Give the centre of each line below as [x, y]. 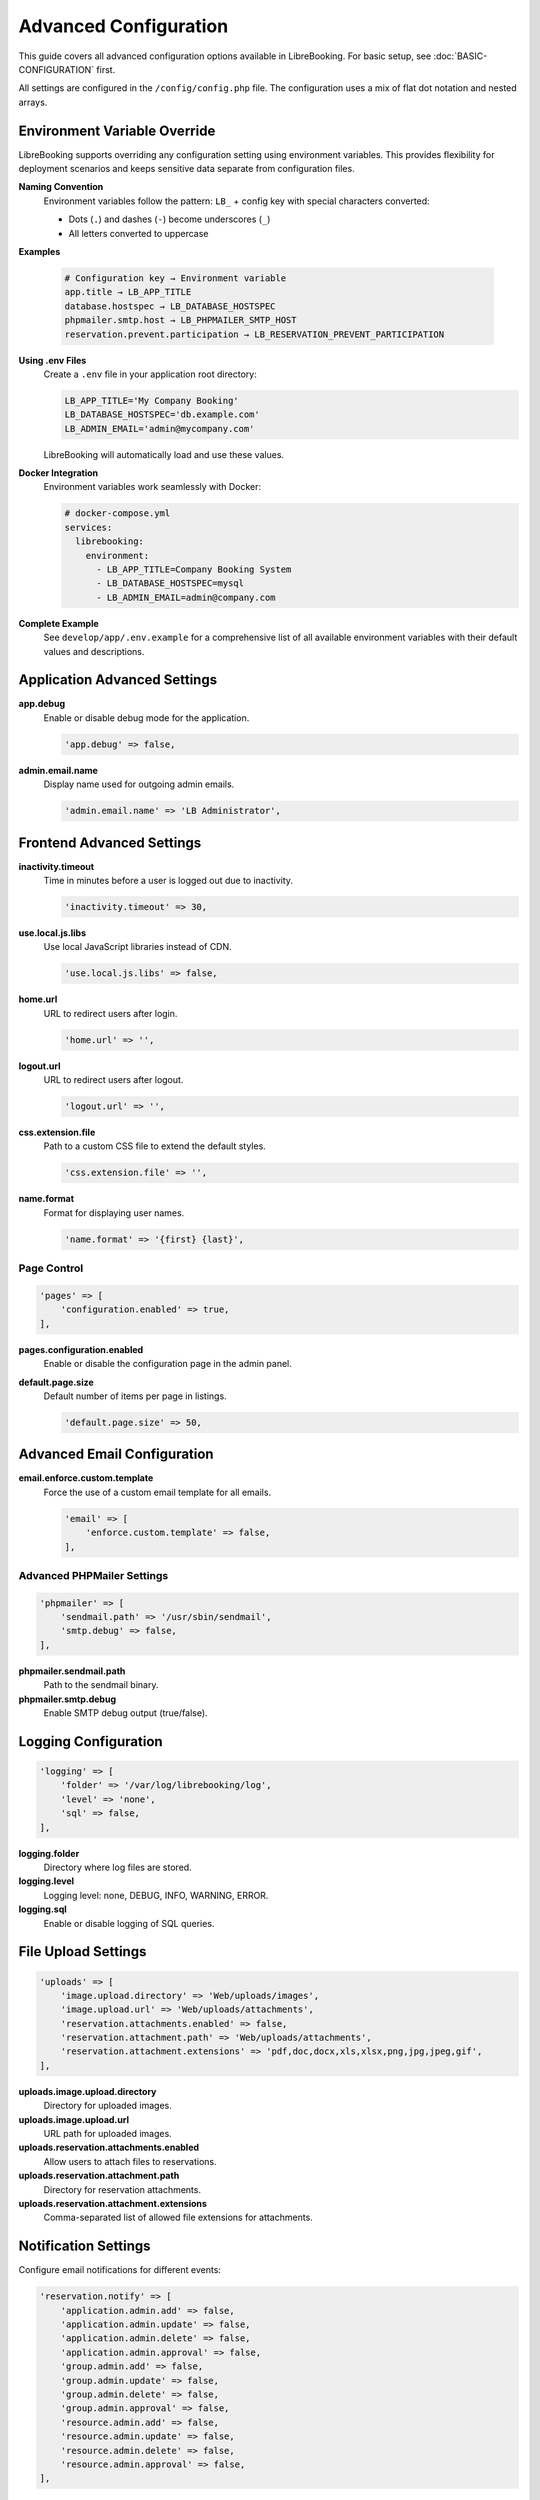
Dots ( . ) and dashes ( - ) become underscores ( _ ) [169, 219]
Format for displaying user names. [114, 1212]
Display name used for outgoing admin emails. [139, 784]
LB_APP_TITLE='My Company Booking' [151, 400]
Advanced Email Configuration [116, 1454]
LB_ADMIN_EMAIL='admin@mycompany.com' [159, 428]
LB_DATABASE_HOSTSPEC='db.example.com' [162, 414]
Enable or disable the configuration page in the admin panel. [167, 1364]
